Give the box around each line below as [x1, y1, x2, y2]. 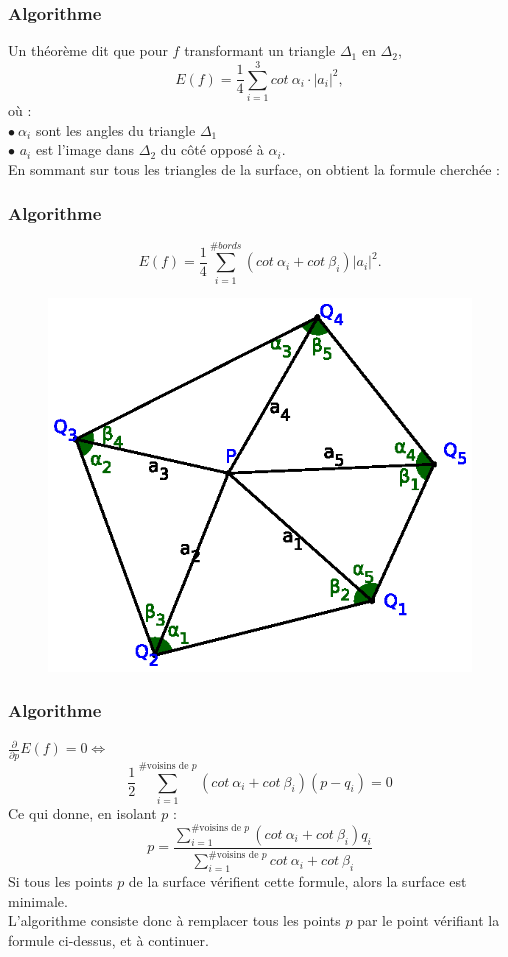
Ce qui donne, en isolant [8, 802, 157, 823]
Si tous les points [8, 871, 113, 892]
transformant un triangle [184, 40, 336, 61]
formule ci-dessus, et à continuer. [8, 929, 209, 950]
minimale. [8, 890, 68, 911]
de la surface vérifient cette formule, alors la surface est [128, 871, 467, 892]
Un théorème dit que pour [8, 40, 168, 61]
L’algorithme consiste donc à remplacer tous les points [8, 910, 341, 931]
